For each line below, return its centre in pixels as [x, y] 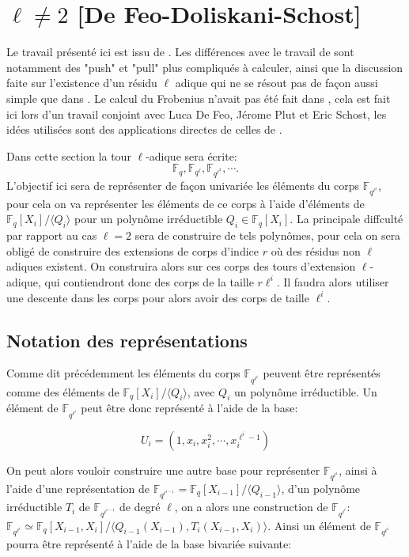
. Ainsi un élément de [319, 525]
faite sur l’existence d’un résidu [82, 83]
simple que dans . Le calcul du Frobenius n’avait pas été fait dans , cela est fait [199, 98]
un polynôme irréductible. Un [305, 391]
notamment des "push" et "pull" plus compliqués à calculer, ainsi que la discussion [205, 67]
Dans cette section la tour [69, 155]
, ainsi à [358, 470]
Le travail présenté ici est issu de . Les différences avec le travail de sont [180, 52]
